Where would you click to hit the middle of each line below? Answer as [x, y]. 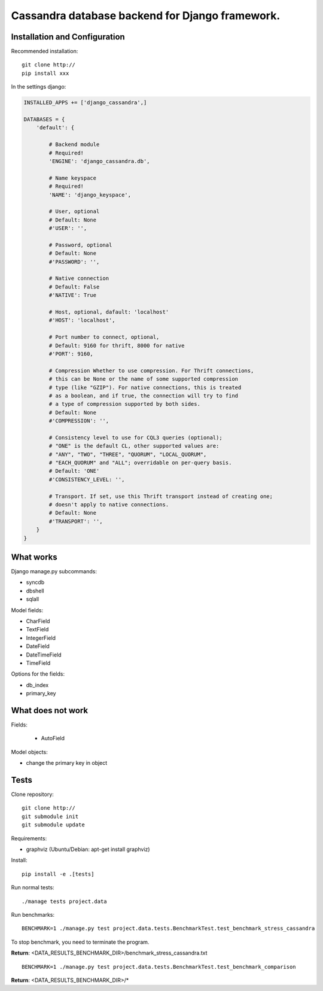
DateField [38, 646]
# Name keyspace [73, 178]
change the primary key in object [67, 763]
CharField [38, 621]
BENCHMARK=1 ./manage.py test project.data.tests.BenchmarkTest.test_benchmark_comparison [159, 967]
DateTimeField [44, 655]
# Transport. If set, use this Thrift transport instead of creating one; [161, 496]
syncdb [35, 582]
